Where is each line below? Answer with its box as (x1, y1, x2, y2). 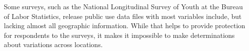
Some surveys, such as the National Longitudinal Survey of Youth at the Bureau (4, 1, 243, 11)
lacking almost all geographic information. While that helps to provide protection (4, 20, 246, 31)
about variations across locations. (4, 39, 103, 50)
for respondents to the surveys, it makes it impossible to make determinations (4, 30, 235, 40)
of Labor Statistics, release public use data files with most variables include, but (4, 11, 242, 21)
